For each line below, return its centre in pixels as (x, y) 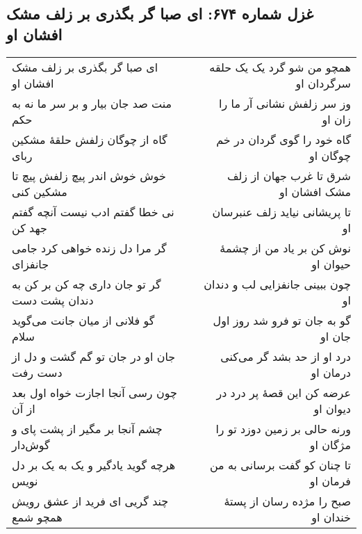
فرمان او (330, 480)
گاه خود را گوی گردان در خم (283, 139)
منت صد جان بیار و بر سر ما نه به (92, 103)
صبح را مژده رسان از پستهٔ (287, 501)
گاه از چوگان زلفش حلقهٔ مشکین (90, 139)
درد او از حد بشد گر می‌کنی (286, 356)
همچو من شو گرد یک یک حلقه (280, 67)
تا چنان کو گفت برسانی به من (280, 464)
